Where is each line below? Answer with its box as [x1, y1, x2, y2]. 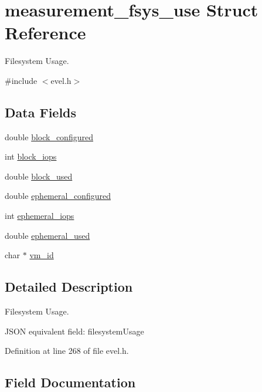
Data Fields [5, 103, 77, 121]
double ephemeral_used [5, 229, 90, 241]
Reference [5, 21, 86, 45]
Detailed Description [5, 278, 133, 296]
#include [5, 74, 38, 86]
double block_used [5, 170, 73, 182]
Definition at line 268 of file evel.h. [5, 344, 129, 357]
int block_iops [5, 150, 57, 163]
